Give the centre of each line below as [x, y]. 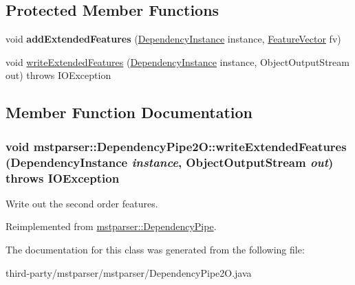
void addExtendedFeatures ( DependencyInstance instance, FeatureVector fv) [173, 39]
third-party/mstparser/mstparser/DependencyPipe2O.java [129, 272]
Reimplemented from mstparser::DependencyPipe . [111, 226]
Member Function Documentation [129, 112]
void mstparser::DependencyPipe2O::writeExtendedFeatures [176, 146]
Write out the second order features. [82, 203]
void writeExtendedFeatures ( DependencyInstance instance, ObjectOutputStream [177, 61]
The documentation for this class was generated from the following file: [155, 250]
